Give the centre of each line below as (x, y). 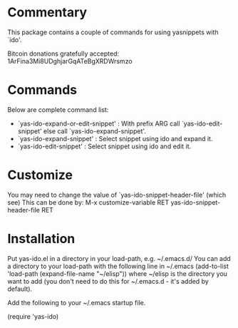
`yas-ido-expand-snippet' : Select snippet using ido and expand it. (115, 138)
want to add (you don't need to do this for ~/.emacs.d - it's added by (108, 281)
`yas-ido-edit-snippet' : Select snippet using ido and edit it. (104, 146)
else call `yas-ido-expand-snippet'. (94, 131)
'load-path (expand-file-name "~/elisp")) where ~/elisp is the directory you (118, 273)
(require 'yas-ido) (33, 316)
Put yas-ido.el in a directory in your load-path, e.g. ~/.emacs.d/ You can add (119, 258)
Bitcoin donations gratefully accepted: (63, 53)
